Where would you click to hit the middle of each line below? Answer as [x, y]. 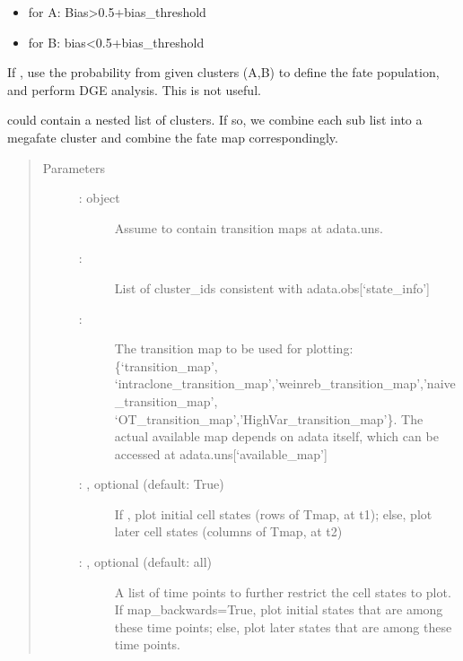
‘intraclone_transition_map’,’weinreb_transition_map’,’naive [285, 383]
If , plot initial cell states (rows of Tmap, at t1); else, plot [273, 513]
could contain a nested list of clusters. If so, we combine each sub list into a [215, 120]
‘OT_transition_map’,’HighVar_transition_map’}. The [269, 418]
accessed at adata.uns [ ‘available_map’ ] [221, 453]
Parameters [74, 167]
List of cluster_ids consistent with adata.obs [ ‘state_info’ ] [272, 287]
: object [99, 198]
